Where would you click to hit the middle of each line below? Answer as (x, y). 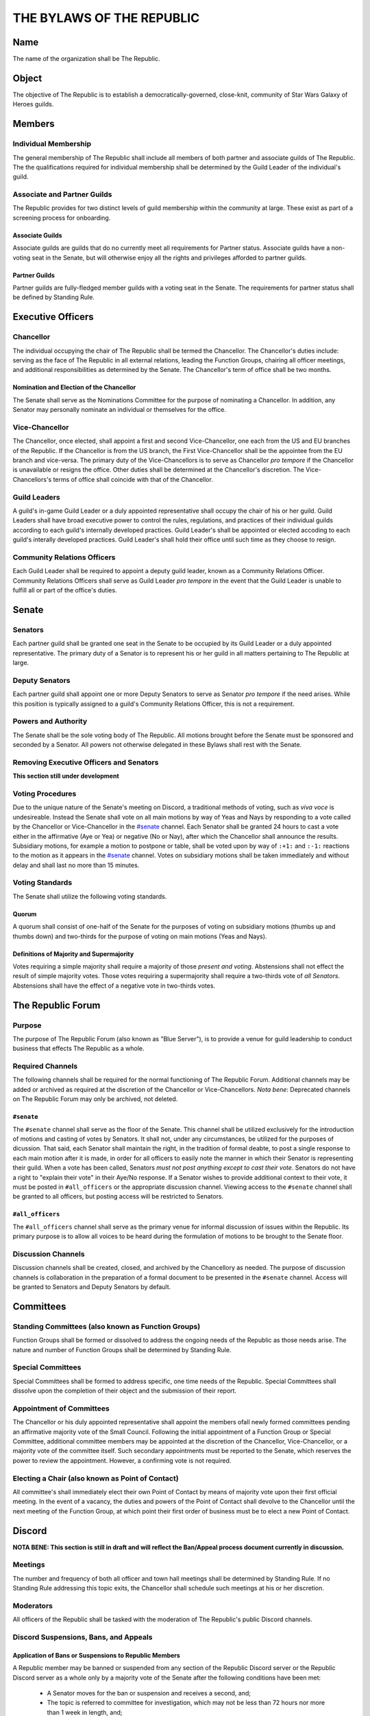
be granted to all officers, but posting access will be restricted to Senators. (118, 1196)
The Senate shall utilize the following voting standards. (90, 896)
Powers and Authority (50, 721)
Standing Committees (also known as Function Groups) (107, 1326)
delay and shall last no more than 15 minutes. (76, 865)
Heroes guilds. (33, 104)
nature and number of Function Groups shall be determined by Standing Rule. (122, 1349)
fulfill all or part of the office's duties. (65, 590)
